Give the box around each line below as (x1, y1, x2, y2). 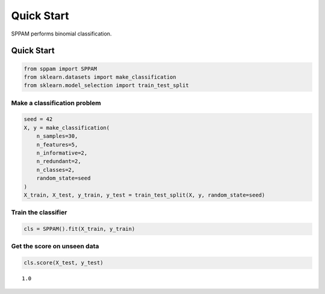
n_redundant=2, (36, 158, 81, 165)
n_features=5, (36, 141, 78, 148)
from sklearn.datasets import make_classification (23, 73, 177, 81)
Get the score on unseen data (11, 242, 99, 251)
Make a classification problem (11, 99, 102, 107)
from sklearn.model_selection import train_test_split (23, 82, 189, 89)
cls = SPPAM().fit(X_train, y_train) (23, 225, 135, 233)
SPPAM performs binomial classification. (11, 30, 112, 37)
